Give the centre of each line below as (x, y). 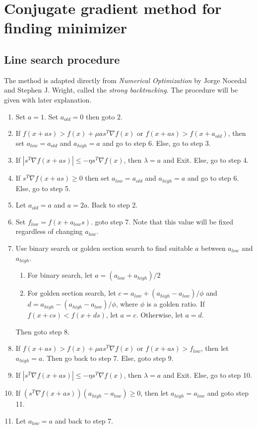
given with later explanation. (48, 99)
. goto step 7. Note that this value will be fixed (162, 221)
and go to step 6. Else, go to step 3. (157, 143)
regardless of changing (49, 231)
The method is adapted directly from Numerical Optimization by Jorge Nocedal (126, 80)
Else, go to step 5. (43, 188)
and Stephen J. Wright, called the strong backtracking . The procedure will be (121, 90)
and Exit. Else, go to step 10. (207, 375)
